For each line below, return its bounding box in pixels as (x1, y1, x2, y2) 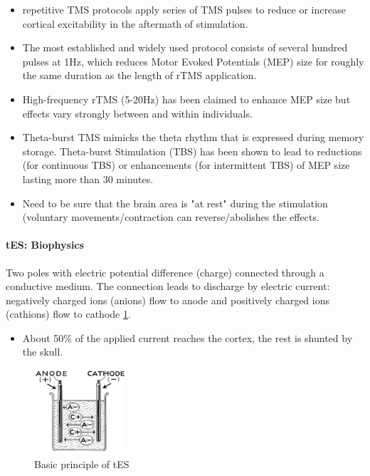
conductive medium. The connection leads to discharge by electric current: (6, 279, 330, 294)
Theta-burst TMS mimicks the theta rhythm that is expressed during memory (22, 130, 364, 145)
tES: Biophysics (6, 237, 84, 252)
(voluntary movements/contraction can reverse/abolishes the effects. (22, 209, 319, 224)
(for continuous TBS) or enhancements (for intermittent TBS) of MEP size (22, 157, 350, 172)
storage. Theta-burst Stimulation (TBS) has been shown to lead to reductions (22, 143, 362, 158)
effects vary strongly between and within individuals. (22, 105, 253, 120)
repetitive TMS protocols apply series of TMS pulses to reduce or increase (22, 2, 346, 16)
